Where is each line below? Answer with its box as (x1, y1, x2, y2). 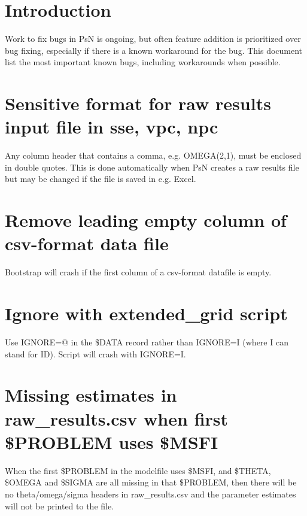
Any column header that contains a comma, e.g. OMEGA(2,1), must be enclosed (5, 149, 302, 162)
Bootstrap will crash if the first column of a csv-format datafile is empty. (5, 266, 272, 278)
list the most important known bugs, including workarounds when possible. (5, 56, 281, 68)
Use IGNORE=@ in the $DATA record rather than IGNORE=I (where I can (5, 336, 288, 348)
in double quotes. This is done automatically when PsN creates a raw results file (5, 160, 299, 173)
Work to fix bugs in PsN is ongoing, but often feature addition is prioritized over (5, 32, 301, 45)
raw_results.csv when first (5, 406, 229, 430)
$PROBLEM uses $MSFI (5, 429, 218, 454)
